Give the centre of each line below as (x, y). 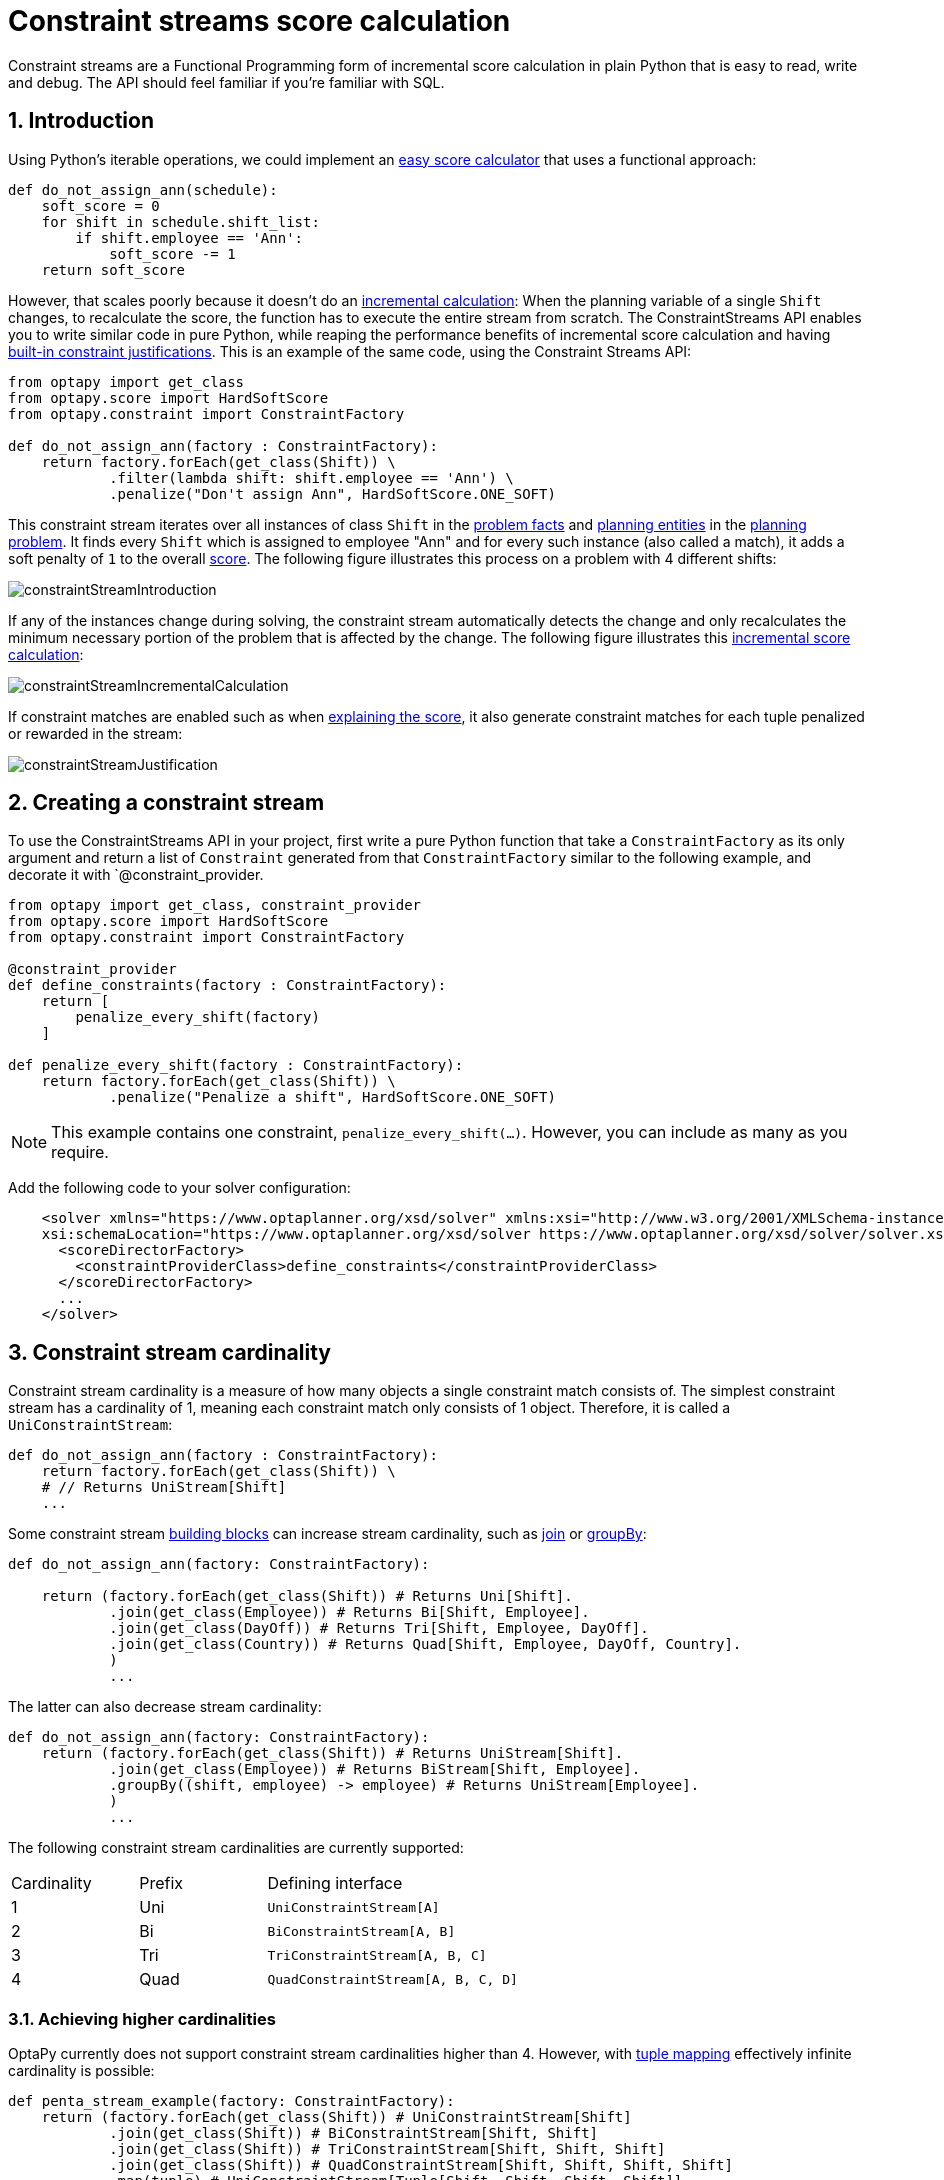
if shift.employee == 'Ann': (189, 237)
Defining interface (335, 1883)
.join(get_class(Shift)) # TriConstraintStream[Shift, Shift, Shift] (387, 2149)
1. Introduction (81, 121)
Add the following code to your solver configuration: (179, 1188)
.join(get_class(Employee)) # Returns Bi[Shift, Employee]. (349, 1612)
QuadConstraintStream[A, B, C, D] (392, 1979)
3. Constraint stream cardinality (169, 1352)
